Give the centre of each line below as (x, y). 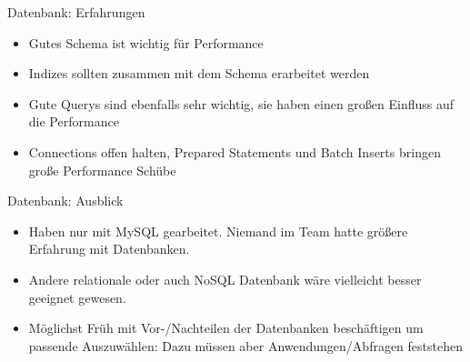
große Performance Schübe (102, 170)
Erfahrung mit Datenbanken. (109, 249)
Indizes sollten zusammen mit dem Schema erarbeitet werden (199, 73)
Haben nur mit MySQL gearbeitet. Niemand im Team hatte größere (218, 231)
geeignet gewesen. (77, 297)
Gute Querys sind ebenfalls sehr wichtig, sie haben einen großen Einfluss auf (241, 103)
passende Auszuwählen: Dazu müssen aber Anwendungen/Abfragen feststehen (245, 345)
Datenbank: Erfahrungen (76, 12)
